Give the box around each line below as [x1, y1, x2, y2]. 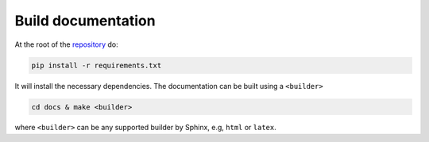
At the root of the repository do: [14, 40, 118, 49]
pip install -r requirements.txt [31, 60, 162, 70]
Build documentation [14, 12, 156, 29]
